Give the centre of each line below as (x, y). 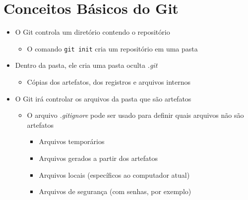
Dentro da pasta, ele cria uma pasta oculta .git (86, 65)
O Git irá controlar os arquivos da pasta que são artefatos (103, 98)
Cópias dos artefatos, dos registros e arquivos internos (109, 81)
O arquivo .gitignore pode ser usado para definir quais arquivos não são (135, 115)
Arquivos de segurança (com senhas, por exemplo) (115, 191)
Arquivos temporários (72, 141)
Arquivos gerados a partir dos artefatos (98, 158)
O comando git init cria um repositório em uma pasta (112, 48)
